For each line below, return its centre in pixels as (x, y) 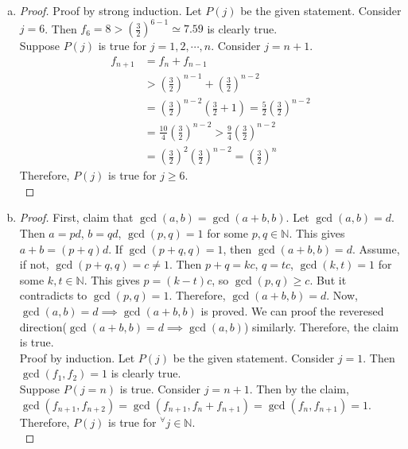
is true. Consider (160, 389)
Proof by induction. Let (77, 357)
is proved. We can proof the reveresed (292, 311)
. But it (328, 279)
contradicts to (53, 295)
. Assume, (376, 248)
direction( (43, 326)
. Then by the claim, (299, 389)
